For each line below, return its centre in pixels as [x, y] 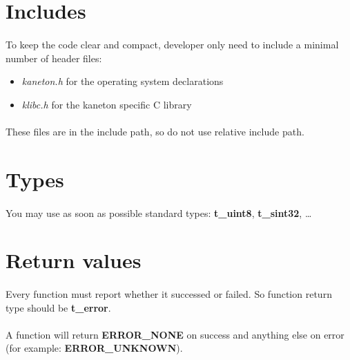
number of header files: [54, 58]
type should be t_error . [58, 307]
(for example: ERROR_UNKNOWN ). [94, 348]
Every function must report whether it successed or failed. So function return [169, 294]
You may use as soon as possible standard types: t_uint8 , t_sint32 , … [159, 212]
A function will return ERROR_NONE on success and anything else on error [175, 334]
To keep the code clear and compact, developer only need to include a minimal [172, 44]
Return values [74, 260]
